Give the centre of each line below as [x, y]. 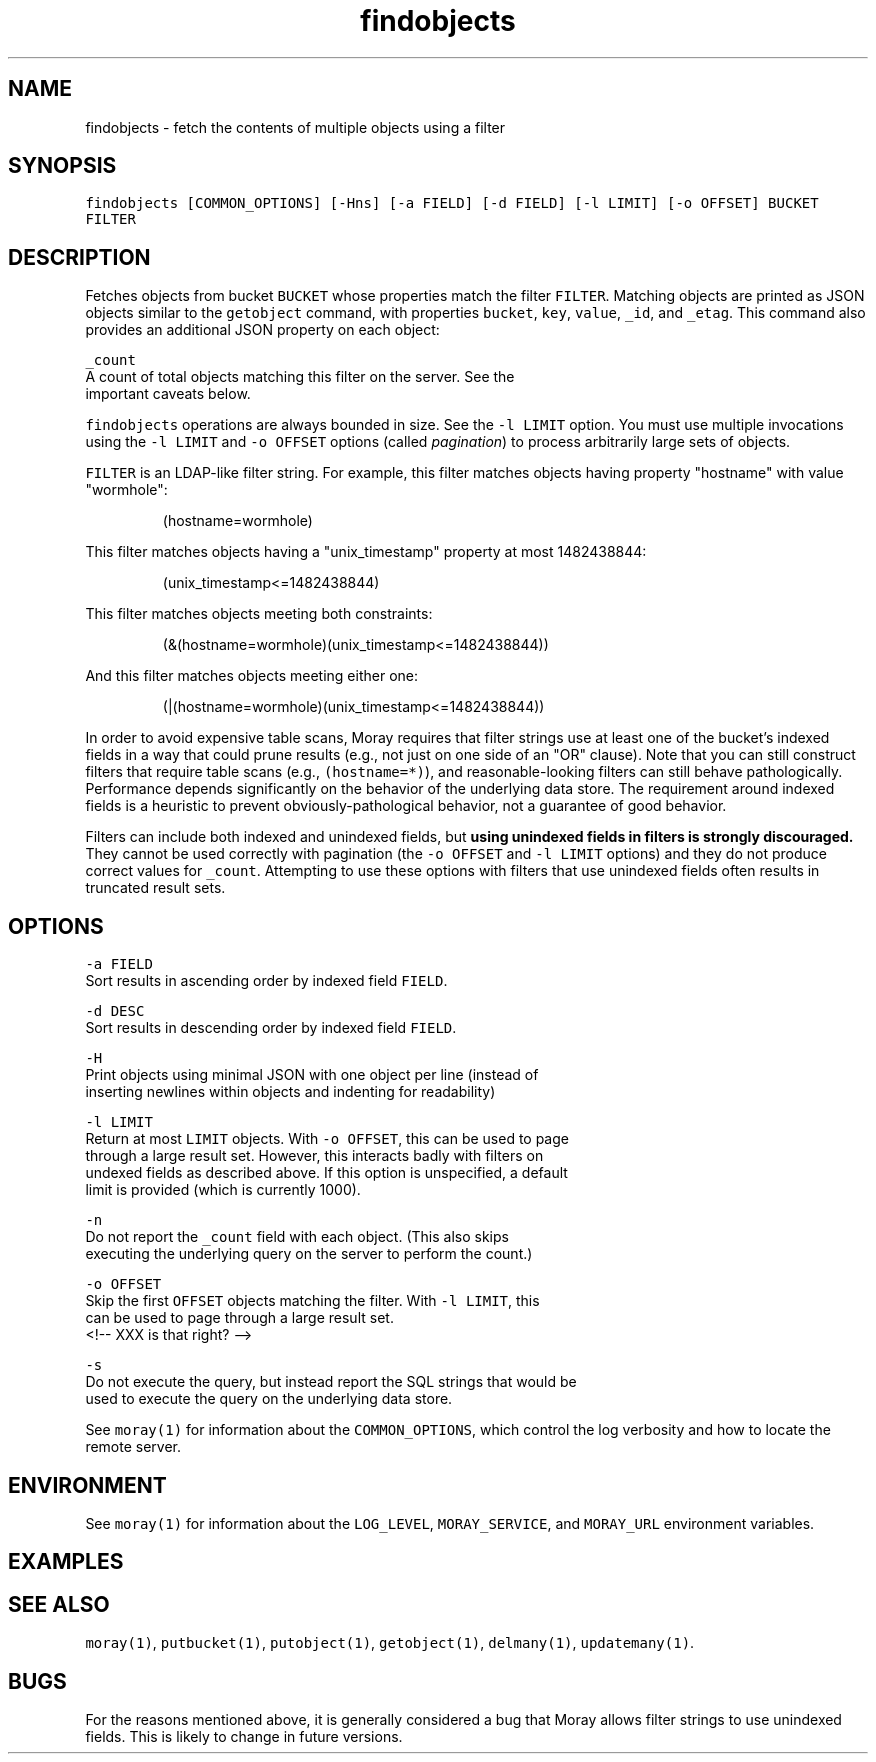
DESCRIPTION [79, 257]
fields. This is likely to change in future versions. [244, 1737]
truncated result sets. [155, 888]
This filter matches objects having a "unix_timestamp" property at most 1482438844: [366, 552]
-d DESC [115, 1011]
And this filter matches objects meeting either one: [252, 676]
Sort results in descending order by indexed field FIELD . [271, 1028]
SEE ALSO [59, 1604]
